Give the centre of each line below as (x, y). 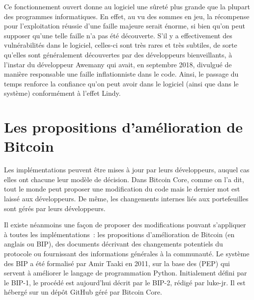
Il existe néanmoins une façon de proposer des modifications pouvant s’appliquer (125, 225)
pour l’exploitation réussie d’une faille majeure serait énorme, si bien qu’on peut (125, 26)
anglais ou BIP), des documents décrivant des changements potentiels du (113, 244)
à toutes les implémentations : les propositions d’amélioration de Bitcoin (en (119, 234)
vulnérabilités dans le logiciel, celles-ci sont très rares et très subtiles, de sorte (121, 45)
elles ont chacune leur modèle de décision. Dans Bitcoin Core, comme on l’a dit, (124, 179)
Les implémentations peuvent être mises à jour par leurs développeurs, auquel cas (127, 170)
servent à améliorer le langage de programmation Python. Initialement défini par (126, 273)
